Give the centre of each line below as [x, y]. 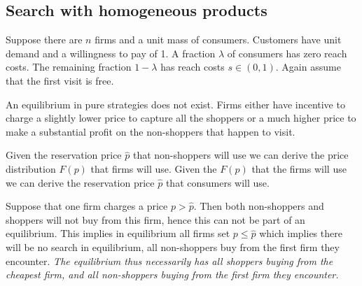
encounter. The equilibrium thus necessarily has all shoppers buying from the [169, 260]
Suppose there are [44, 40]
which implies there [301, 233]
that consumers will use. [217, 182]
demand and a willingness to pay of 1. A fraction [111, 53]
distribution [31, 168]
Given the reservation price [64, 155]
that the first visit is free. [60, 80]
